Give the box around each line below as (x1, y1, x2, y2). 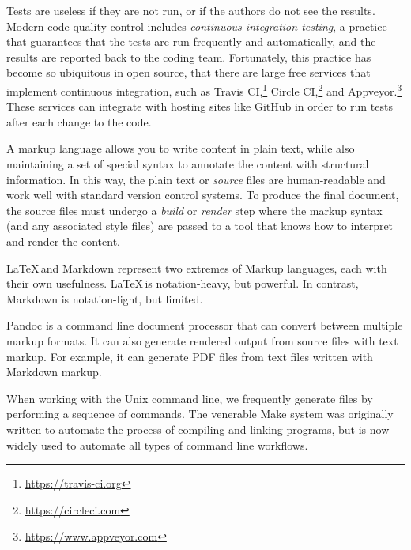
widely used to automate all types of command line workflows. (6, 436, 308, 453)
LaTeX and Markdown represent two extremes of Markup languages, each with (6, 259, 387, 276)
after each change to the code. (6, 113, 152, 130)
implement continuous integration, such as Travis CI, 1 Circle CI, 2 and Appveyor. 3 (6, 80, 402, 99)
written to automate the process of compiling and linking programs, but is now (6, 420, 390, 437)
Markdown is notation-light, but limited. (6, 290, 203, 307)
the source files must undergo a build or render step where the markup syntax (6, 202, 383, 218)
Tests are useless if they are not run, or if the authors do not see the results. (6, 2, 375, 18)
